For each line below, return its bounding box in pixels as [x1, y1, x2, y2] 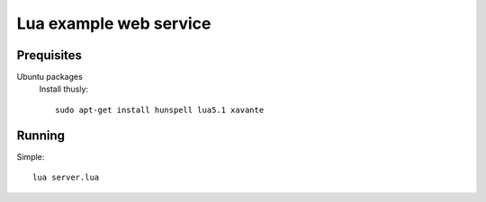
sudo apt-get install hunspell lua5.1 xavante [55, 104, 265, 115]
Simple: [16, 151, 45, 162]
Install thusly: [39, 83, 89, 94]
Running [16, 127, 66, 143]
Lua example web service [16, 13, 211, 33]
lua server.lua [32, 172, 100, 183]
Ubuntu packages [16, 72, 83, 83]
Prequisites [16, 48, 83, 63]
